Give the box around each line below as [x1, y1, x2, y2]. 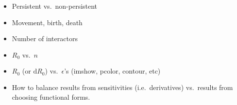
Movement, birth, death [12, 17, 83, 27]
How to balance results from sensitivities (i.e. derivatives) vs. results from [12, 82, 233, 92]
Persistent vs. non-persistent [12, 1, 98, 11]
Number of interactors [12, 33, 78, 44]
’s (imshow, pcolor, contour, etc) [64, 66, 161, 76]
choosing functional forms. [12, 91, 90, 102]
